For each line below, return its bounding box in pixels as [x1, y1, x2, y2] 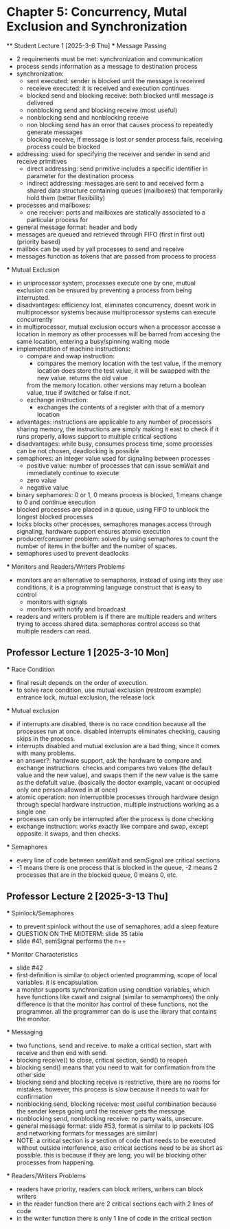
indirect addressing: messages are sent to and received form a [26, 179, 204, 187]
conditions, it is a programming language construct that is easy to [16, 583, 203, 591]
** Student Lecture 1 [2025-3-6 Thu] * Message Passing [6, 41, 167, 50]
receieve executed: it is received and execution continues [26, 84, 189, 92]
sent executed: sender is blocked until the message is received [26, 76, 205, 85]
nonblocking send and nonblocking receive [26, 113, 149, 121]
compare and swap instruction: [26, 351, 115, 360]
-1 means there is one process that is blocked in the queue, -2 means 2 [16, 863, 218, 871]
